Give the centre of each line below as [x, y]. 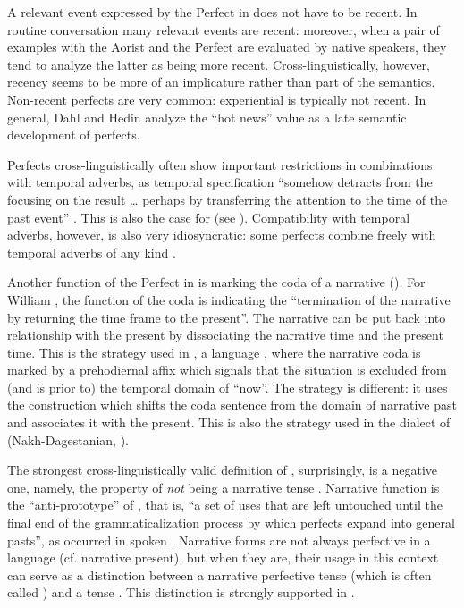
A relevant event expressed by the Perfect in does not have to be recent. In [212, 12]
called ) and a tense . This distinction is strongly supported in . [181, 592]
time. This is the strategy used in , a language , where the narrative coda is [214, 352]
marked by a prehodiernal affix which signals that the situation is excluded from [227, 370]
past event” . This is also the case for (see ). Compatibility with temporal [209, 217]
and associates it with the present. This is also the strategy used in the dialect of [229, 422]
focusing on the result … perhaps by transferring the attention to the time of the [228, 199]
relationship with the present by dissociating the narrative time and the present [225, 335]
